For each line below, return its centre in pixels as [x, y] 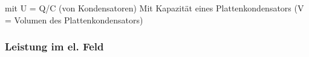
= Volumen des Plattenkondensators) [74, 19]
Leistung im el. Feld [54, 46]
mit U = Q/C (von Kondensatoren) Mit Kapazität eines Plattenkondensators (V [154, 8]
